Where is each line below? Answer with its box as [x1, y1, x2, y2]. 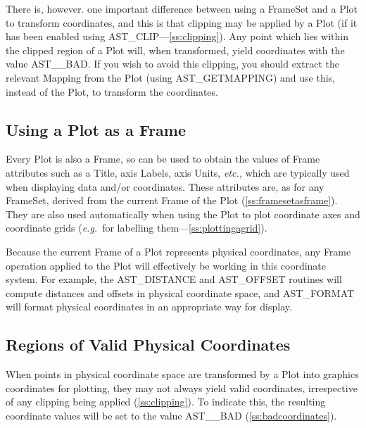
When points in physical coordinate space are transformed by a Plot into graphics [6, 367, 359, 382]
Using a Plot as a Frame [6, 118, 187, 140]
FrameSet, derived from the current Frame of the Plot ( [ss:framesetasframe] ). [6, 193, 338, 208]
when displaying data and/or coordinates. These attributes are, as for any [6, 179, 324, 194]
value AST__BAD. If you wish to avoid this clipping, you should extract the [6, 56, 339, 71]
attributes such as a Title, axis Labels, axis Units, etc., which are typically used [6, 165, 350, 180]
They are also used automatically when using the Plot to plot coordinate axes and [6, 206, 360, 221]
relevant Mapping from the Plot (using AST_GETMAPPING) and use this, [6, 70, 336, 84]
